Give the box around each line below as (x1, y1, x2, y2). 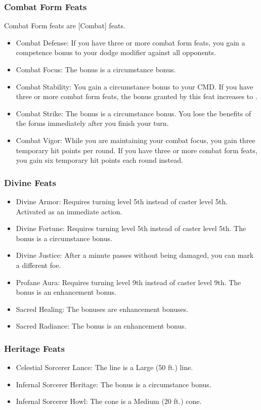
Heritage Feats (4, 342, 65, 354)
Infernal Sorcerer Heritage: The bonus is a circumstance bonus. (16, 379, 211, 389)
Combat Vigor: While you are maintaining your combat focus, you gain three (16, 134, 255, 145)
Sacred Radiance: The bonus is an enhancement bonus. (16, 321, 187, 331)
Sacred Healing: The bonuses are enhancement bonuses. (16, 303, 189, 314)
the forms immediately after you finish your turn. (16, 118, 169, 128)
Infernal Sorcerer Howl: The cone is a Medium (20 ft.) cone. (16, 396, 202, 406)
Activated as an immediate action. (16, 206, 122, 216)
